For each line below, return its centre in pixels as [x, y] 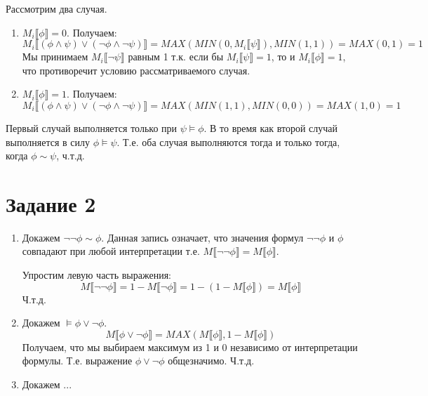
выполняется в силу [48, 141]
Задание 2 [51, 203]
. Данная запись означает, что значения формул [202, 237]
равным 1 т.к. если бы [176, 57]
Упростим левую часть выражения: [97, 275]
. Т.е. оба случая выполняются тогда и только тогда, [228, 141]
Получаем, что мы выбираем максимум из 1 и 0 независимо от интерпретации [190, 346]
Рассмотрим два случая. [56, 8]
